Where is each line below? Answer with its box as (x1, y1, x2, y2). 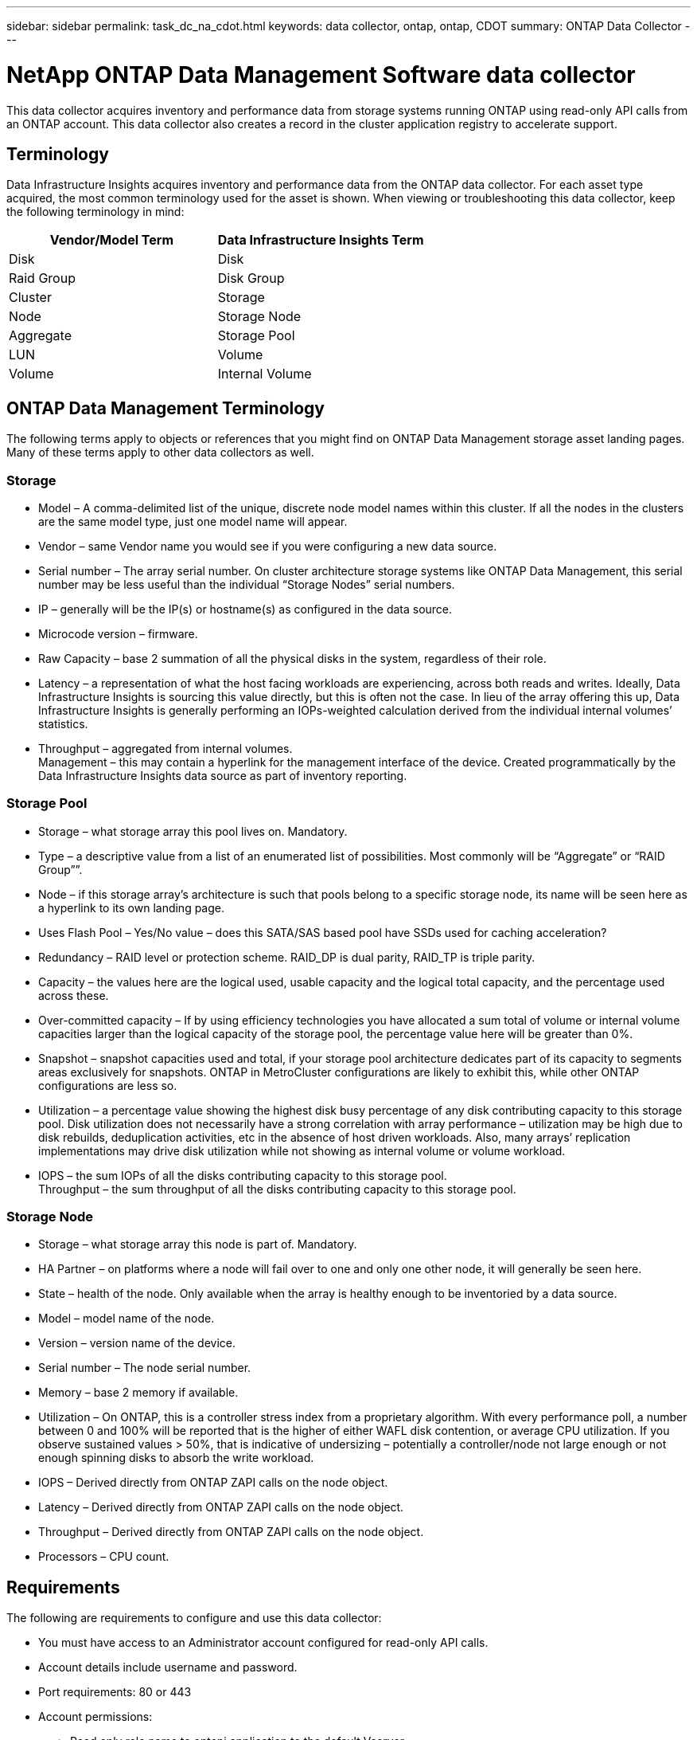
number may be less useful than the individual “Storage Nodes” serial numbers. (38, 577, 455, 591)
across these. (38, 988, 109, 1002)
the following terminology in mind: (6, 205, 185, 219)
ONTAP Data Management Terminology (6, 398, 325, 418)
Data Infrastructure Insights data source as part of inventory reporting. (38, 768, 407, 782)
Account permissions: (38, 1710, 153, 1724)
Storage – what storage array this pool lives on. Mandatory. (38, 824, 348, 838)
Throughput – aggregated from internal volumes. (38, 741, 293, 755)
